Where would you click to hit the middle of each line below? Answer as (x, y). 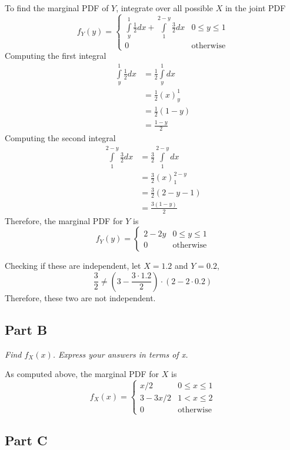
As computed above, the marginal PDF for (82, 374)
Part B (26, 329)
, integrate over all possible (164, 8)
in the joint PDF (255, 8)
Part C (26, 440)
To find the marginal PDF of (57, 8)
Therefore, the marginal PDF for (64, 220)
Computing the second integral (60, 138)
